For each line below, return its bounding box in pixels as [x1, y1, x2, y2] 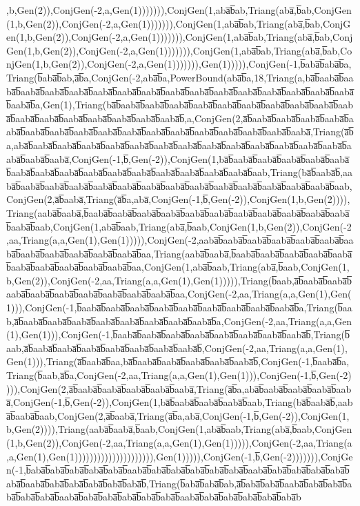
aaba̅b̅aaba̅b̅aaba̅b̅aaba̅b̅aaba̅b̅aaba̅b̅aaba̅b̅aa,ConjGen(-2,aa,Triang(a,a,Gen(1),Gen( [6, 286, 352, 301]
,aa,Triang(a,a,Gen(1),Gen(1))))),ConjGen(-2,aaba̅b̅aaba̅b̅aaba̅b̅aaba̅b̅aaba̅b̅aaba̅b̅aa [6, 233, 354, 247]
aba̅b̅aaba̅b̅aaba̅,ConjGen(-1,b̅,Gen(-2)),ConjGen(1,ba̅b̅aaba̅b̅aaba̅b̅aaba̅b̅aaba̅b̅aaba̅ [6, 151, 350, 166]
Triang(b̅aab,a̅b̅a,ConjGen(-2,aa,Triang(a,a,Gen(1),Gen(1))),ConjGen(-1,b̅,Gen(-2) [6, 368, 352, 382]
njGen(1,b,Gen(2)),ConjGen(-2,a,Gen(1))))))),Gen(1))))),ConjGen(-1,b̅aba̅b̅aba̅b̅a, [6, 57, 352, 71]
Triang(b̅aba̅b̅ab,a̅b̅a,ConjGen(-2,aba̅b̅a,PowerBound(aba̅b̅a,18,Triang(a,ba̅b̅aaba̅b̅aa [6, 70, 354, 84]
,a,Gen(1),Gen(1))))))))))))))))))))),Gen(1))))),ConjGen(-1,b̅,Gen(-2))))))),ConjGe [6, 449, 353, 463]
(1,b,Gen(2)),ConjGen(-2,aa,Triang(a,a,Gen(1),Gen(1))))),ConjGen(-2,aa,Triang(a [6, 436, 352, 449]
